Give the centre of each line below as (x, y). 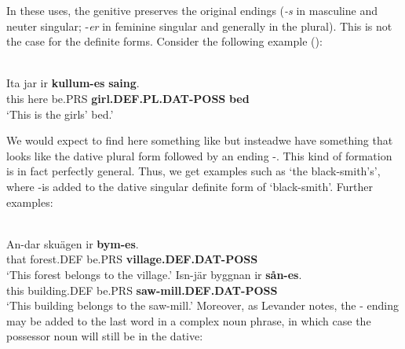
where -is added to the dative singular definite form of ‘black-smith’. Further (190, 186)
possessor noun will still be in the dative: (105, 336)
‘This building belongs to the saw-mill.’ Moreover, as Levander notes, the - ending (203, 305)
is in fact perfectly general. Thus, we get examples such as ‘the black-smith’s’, (193, 171)
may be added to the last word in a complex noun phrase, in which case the (189, 320)
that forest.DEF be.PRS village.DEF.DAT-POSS (132, 259)
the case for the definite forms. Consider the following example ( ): (164, 41)
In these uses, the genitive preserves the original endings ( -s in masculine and (192, 10)
